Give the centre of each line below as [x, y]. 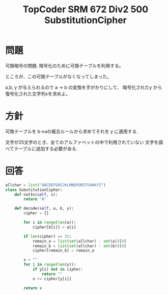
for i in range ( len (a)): [50, 223]
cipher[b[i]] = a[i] [54, 227]
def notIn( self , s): [36, 194]
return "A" [35, 199]
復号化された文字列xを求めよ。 [38, 93]
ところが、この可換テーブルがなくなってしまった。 [59, 76]
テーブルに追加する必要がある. [46, 149]
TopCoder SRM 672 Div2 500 [86, 9]
